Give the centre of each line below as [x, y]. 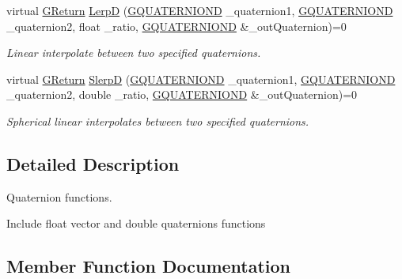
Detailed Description [93, 163]
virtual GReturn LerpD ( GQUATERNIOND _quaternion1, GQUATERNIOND [200, 10]
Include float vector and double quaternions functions [136, 223]
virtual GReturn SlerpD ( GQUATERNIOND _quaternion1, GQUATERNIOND [201, 79]
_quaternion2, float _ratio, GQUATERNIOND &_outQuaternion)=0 [176, 26]
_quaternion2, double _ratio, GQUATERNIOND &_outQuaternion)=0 [182, 94]
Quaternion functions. [59, 196]
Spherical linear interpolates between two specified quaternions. [158, 121]
